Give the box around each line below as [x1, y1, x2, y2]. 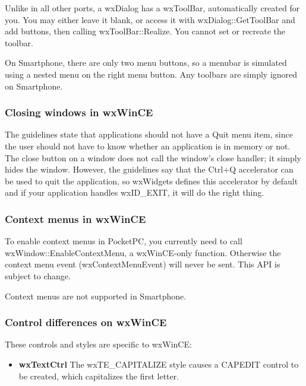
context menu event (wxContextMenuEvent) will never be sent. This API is [5, 258, 280, 270]
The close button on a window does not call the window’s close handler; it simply [5, 151, 301, 164]
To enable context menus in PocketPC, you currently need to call [5, 235, 242, 247]
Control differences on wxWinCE [5, 315, 167, 330]
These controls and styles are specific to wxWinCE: [5, 338, 192, 350]
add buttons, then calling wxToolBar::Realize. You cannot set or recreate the [5, 25, 286, 37]
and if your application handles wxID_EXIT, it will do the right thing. [5, 186, 264, 199]
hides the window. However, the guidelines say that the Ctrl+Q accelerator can [5, 163, 294, 176]
